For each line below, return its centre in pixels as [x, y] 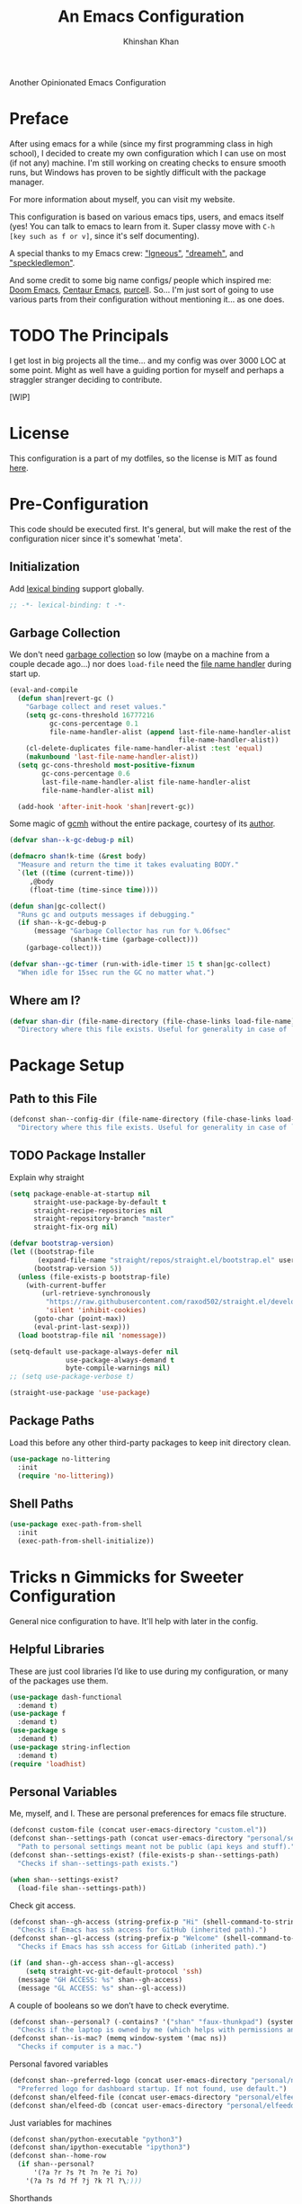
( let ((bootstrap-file [52, 1252]
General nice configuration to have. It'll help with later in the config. [134, 1621]
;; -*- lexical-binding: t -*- [68, 605]
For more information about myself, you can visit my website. [122, 199]
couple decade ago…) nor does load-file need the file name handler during [151, 664]
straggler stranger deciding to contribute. [86, 379]
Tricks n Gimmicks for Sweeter [127, 1577]
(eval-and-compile [44, 690]
